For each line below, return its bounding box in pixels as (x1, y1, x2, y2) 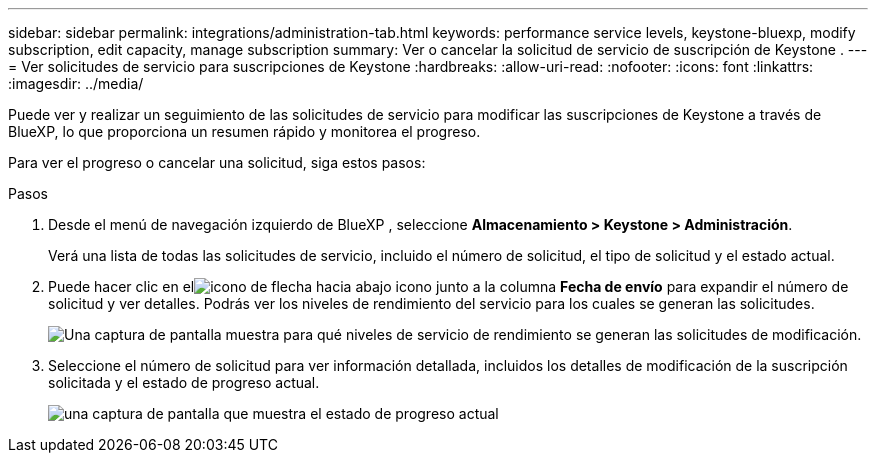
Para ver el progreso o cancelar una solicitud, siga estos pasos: (8, 154, 426, 171)
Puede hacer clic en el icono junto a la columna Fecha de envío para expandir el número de (48, 278, 849, 295)
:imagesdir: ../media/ (8, 75, 144, 92)
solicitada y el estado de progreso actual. (48, 374, 320, 391)
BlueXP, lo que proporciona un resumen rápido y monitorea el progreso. (8, 123, 481, 140)
